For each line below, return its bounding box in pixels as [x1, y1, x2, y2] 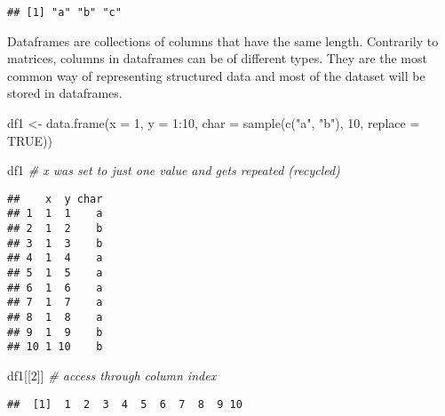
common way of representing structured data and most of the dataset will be [7, 66, 425, 84]
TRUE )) [7, 131, 52, 149]
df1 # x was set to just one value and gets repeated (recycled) [7, 161, 340, 180]
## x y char [7, 192, 103, 205]
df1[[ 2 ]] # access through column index [7, 366, 217, 385]
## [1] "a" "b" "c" [7, 6, 122, 19]
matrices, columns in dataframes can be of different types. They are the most [7, 49, 427, 68]
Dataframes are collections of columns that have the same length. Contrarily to [7, 31, 439, 50]
